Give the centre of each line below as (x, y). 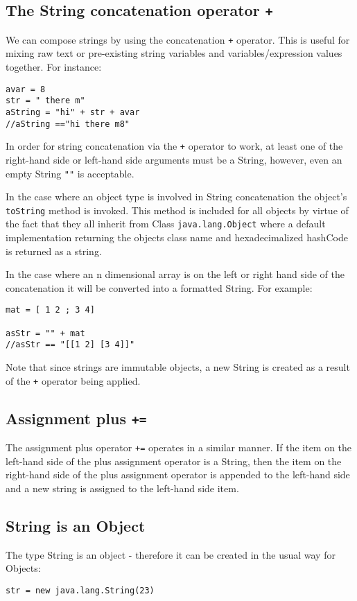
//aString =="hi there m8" (68, 124)
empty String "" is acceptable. (70, 173)
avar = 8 (26, 89)
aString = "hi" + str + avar (73, 112)
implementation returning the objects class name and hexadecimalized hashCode (177, 237)
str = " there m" (45, 101)
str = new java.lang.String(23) (80, 590)
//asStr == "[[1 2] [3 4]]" (70, 345)
